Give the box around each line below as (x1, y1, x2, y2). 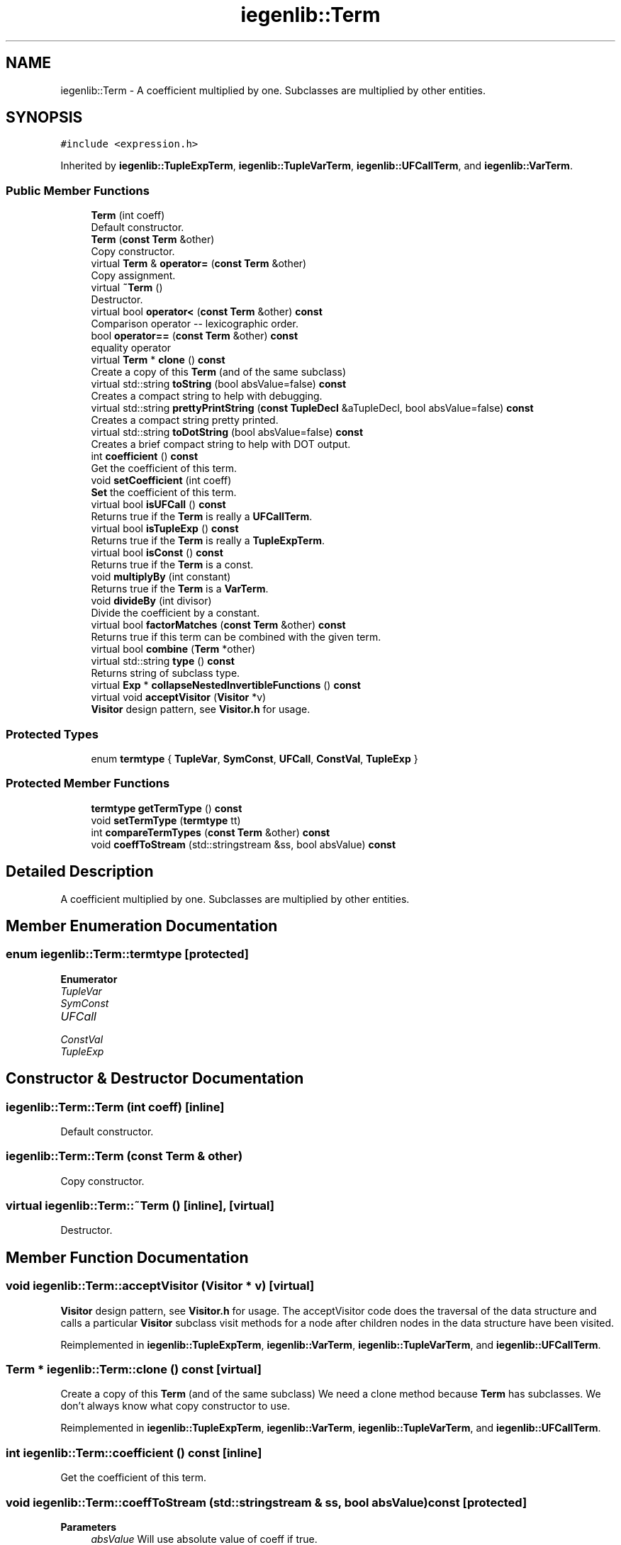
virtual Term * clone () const (91, 354, 225, 366)
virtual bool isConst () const (91, 546, 223, 559)
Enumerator (60, 972, 118, 985)
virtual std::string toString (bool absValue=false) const (91, 378, 347, 391)
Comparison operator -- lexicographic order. (91, 318, 298, 330)
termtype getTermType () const (91, 802, 242, 814)
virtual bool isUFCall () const (91, 498, 226, 511)
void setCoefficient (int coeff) (91, 474, 232, 487)
